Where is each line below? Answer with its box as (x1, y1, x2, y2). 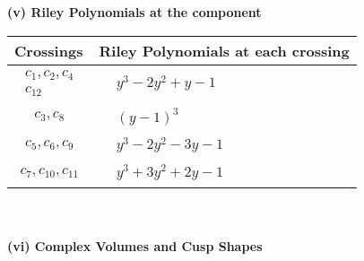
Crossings (14, 39, 83, 61)
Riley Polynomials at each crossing (99, 39, 350, 61)
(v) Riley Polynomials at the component (7, 3, 262, 21)
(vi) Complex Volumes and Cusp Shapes (7, 236, 263, 255)
